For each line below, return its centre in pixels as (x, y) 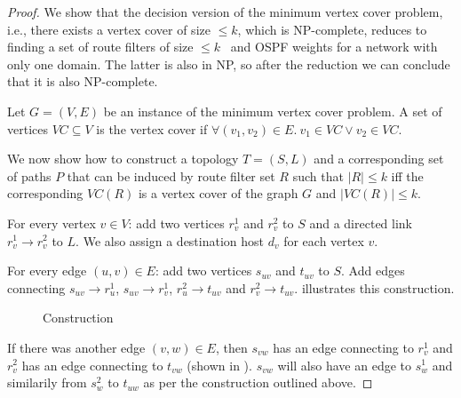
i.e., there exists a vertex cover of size (109, 29)
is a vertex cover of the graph (218, 193)
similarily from (47, 382)
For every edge (47, 271)
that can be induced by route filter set (171, 175)
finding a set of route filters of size (100, 47)
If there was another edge (76, 347)
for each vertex (324, 240)
